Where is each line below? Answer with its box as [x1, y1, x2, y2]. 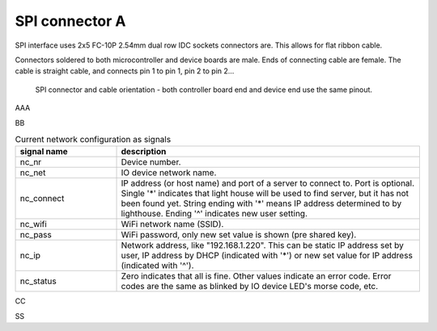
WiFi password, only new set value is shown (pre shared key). [121, 229, 357, 241]
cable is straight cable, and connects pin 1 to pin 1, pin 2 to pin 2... [15, 66, 235, 76]
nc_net [19, 167, 46, 178]
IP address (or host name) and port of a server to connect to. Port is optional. [121, 178, 415, 189]
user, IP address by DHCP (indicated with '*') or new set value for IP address [121, 250, 413, 262]
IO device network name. [121, 167, 217, 178]
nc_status [19, 275, 57, 287]
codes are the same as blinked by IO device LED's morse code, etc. [121, 281, 379, 292]
